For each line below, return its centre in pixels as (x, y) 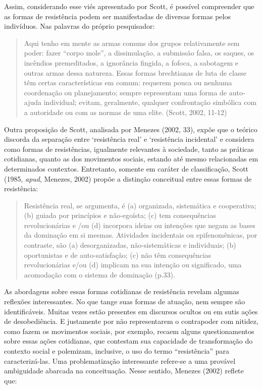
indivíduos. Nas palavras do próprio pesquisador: (80, 26)
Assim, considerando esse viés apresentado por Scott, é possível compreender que (129, 6)
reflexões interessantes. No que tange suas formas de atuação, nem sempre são (125, 301)
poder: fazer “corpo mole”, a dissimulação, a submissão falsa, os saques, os (139, 53)
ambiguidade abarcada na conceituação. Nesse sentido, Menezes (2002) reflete (124, 371)
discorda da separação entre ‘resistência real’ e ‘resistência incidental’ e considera (129, 139)
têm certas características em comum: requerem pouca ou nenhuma (128, 82)
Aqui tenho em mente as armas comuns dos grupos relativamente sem (132, 43)
